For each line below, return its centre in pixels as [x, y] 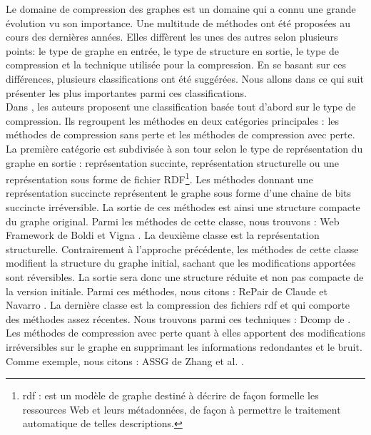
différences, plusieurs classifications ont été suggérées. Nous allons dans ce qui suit [185, 78]
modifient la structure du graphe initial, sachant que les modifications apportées [181, 263]
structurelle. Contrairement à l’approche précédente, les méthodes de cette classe [182, 249]
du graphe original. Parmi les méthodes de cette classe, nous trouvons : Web [173, 221]
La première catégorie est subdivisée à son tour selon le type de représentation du [184, 148]
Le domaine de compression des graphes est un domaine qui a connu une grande [181, 9]
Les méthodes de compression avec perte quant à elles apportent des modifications [186, 333]
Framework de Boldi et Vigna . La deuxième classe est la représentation [163, 235]
